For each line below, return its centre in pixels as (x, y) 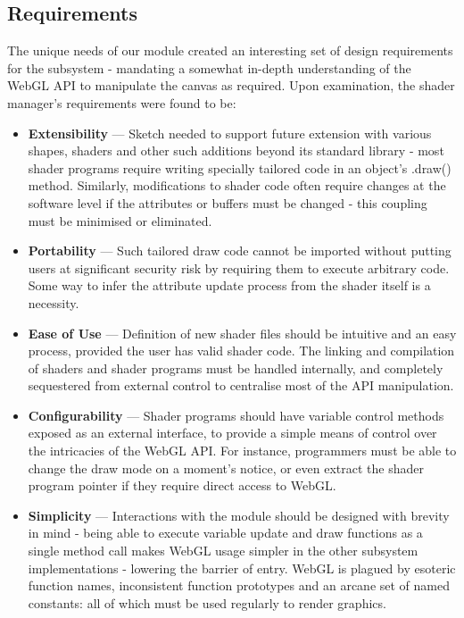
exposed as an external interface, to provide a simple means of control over (232, 433)
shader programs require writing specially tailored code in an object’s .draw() (240, 167)
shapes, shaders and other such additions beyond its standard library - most (236, 150)
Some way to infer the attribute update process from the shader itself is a (229, 285)
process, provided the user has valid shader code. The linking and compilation (241, 351)
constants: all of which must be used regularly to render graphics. (207, 602)
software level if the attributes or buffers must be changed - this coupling (228, 202)
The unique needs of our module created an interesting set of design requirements (230, 50)
